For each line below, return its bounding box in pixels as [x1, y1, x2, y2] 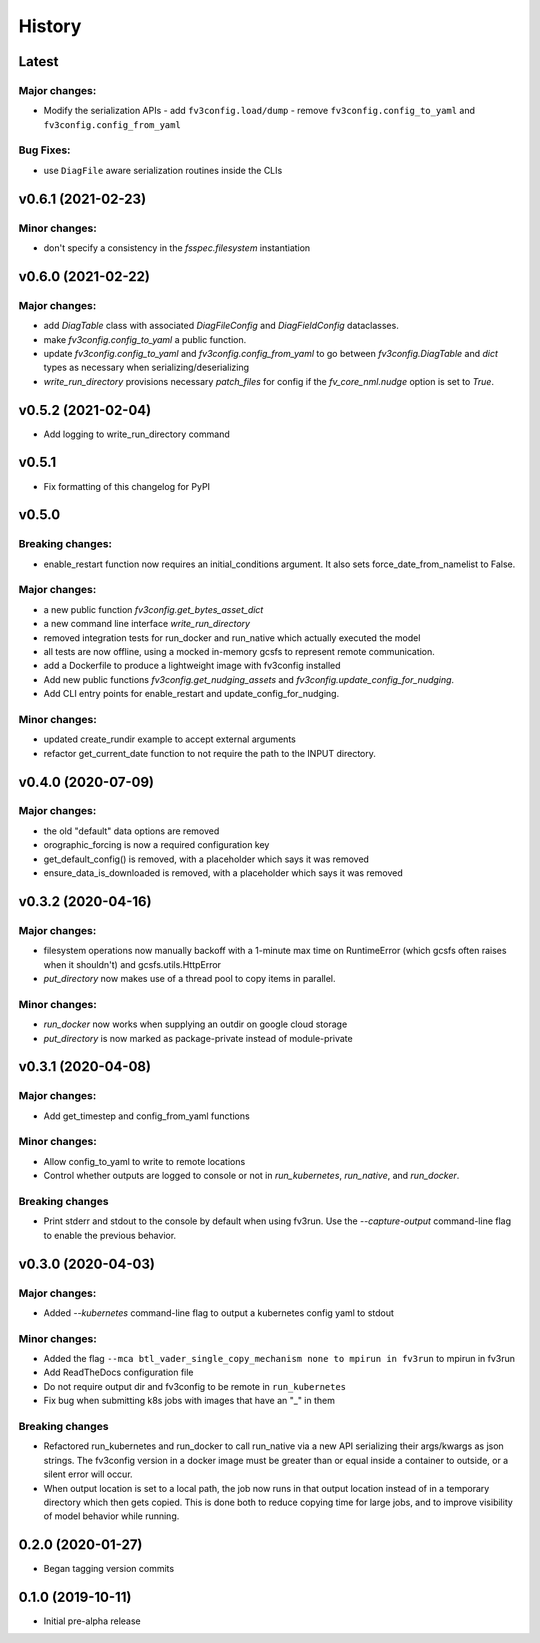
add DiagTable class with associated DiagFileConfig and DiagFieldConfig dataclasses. [43, 320, 399, 332]
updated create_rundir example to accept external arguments [43, 733, 297, 745]
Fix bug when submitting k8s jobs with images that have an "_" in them [43, 1395, 335, 1407]
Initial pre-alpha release [43, 1615, 141, 1627]
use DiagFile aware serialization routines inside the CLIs [43, 164, 283, 176]
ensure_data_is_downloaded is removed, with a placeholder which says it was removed [43, 867, 404, 879]
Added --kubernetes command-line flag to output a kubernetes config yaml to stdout [43, 1306, 395, 1319]
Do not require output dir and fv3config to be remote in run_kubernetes [43, 1380, 347, 1392]
